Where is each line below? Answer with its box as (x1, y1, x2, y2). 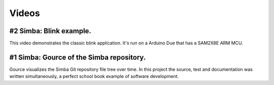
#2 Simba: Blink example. (9, 27, 91, 35)
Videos (9, 8, 40, 19)
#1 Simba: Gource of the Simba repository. (9, 53, 146, 61)
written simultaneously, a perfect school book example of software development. (9, 73, 179, 79)
